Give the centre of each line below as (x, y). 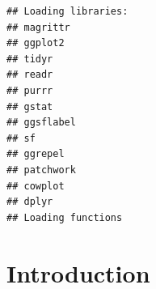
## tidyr (30, 59)
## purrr (30, 90)
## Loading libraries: (67, 11)
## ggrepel (36, 154)
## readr (30, 75)
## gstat (30, 106)
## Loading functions (65, 217)
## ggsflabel (41, 123)
